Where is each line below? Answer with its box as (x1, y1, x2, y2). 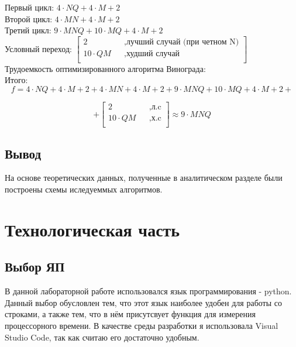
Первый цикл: (5, 1, 54, 13)
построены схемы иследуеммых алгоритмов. (5, 183, 163, 195)
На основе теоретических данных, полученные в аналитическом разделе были (5, 171, 283, 184)
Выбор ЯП (5, 257, 65, 276)
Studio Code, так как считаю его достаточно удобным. (5, 331, 199, 343)
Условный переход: (5, 42, 72, 54)
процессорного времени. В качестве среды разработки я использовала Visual (5, 319, 278, 331)
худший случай (126, 49, 180, 58)
